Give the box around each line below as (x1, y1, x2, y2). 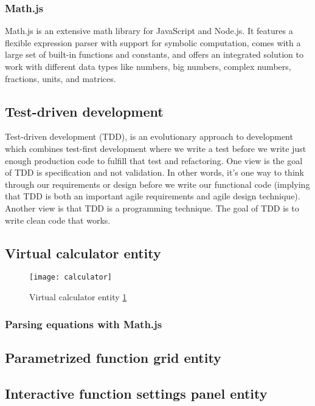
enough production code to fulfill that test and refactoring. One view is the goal (5, 154, 303, 167)
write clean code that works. (5, 213, 111, 226)
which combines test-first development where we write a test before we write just (5, 142, 306, 154)
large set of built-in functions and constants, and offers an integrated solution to (5, 48, 303, 61)
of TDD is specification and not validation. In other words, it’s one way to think (5, 166, 304, 179)
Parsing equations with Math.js (5, 316, 162, 331)
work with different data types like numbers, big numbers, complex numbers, (5, 60, 291, 72)
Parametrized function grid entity (5, 348, 221, 366)
